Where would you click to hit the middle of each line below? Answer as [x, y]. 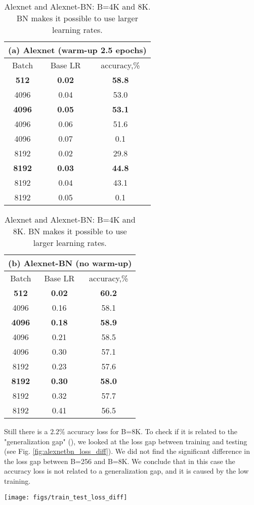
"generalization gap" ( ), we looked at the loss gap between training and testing [126, 441]
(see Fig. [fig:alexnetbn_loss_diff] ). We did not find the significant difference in [127, 451]
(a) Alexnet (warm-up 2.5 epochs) [77, 50]
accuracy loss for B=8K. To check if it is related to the [153, 431]
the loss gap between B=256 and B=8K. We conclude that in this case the [120, 461]
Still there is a [26, 431]
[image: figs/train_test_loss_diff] [66, 497]
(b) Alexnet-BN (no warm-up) [70, 263]
